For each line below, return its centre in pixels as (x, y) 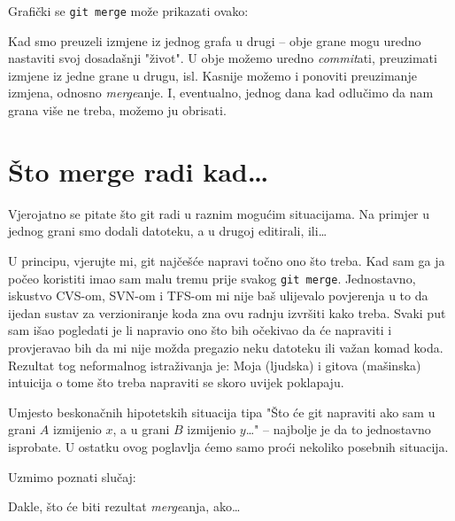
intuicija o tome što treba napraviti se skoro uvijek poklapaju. (176, 382)
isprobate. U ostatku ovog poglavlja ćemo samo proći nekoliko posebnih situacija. (228, 446)
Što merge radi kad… (139, 171)
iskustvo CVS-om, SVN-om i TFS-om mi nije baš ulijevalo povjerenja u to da (218, 295)
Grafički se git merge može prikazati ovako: (128, 11)
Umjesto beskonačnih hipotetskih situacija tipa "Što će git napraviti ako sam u (222, 412)
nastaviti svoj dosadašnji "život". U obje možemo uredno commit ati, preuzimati (223, 58)
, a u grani (141, 429)
